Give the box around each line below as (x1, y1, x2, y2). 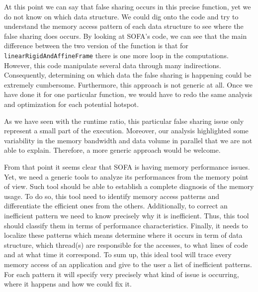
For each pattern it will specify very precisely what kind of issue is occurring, (4, 269, 239, 279)
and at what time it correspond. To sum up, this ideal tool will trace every (4, 249, 232, 260)
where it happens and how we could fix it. (4, 279, 132, 289)
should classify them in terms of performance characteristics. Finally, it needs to (4, 220, 248, 230)
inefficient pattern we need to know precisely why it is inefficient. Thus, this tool (4, 210, 249, 220)
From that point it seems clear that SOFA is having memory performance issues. (4, 161, 250, 172)
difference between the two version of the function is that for (4, 40, 188, 51)
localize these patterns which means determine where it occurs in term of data (4, 230, 243, 240)
